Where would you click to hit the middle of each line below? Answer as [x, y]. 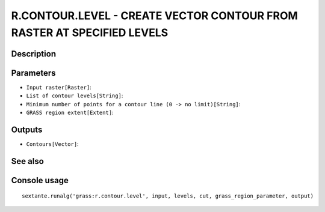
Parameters [33, 73]
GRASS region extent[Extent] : [70, 113]
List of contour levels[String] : [75, 95]
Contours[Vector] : [52, 144]
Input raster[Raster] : [59, 87]
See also [28, 161]
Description [34, 54]
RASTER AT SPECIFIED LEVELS [90, 32]
